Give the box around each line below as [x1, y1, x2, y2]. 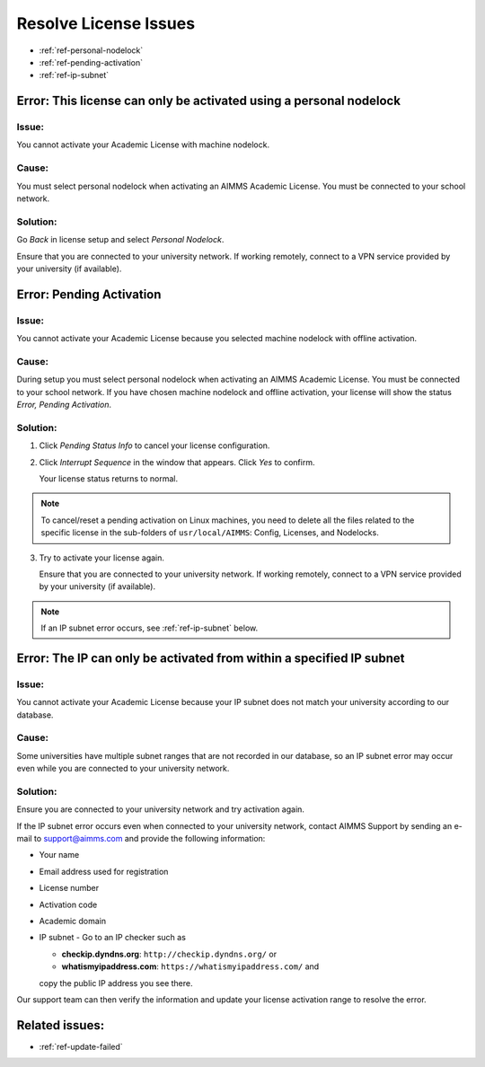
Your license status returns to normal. [39, 472, 179, 484]
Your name [39, 850, 80, 860]
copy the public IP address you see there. [39, 977, 193, 988]
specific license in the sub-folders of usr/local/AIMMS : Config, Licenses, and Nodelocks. [40, 527, 379, 538]
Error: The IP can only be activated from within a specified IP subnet [16, 650, 405, 666]
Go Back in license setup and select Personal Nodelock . [16, 234, 225, 245]
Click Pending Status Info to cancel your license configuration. [39, 440, 270, 451]
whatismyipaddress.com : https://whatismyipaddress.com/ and [61, 961, 320, 972]
